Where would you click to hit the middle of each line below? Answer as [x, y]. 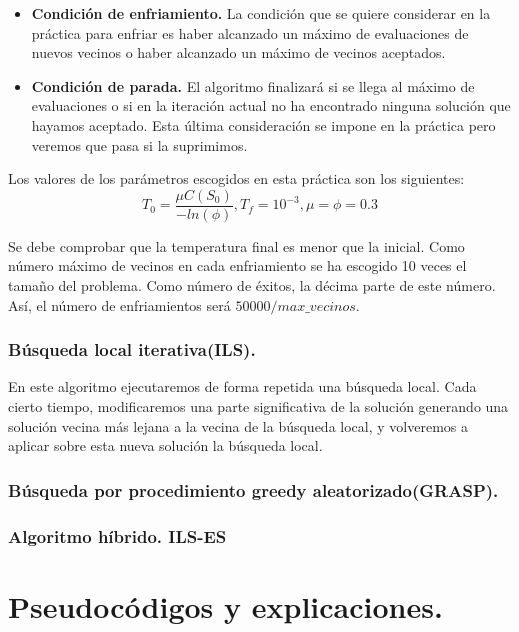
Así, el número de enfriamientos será [119, 304]
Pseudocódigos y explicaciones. [225, 605]
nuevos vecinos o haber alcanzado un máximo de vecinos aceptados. [238, 52]
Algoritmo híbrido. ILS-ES [117, 535]
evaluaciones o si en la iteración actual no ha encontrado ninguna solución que [271, 105]
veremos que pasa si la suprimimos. [139, 144]
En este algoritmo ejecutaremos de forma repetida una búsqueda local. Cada [242, 386]
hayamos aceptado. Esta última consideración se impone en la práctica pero [263, 124]
